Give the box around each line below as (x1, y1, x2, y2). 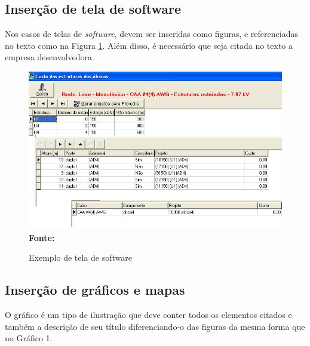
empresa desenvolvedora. (5, 51, 94, 63)
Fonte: (29, 231, 55, 243)
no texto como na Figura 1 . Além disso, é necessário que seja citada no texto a (5, 39, 293, 51)
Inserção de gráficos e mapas (5, 280, 185, 299)
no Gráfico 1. (5, 332, 53, 344)
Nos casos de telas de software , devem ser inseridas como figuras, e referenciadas (5, 27, 298, 40)
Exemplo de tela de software (29, 251, 132, 264)
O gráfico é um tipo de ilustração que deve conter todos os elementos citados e (5, 308, 292, 321)
